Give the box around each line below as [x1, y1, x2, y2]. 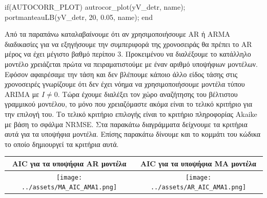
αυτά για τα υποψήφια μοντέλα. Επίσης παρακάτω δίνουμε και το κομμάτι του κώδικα [5, 129, 261, 139]
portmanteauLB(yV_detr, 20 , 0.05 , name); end [5, 11, 153, 22]
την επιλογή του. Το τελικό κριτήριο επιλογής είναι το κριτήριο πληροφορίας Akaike [5, 108, 257, 119]
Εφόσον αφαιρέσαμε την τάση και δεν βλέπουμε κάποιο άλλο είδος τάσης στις [5, 68, 238, 79]
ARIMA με [5, 88, 39, 99]
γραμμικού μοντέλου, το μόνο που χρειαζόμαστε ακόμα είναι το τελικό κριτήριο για [5, 98, 253, 109]
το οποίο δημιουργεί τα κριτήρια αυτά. [5, 138, 119, 149]
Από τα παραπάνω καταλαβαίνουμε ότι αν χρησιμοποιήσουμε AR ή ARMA [5, 29, 231, 39]
